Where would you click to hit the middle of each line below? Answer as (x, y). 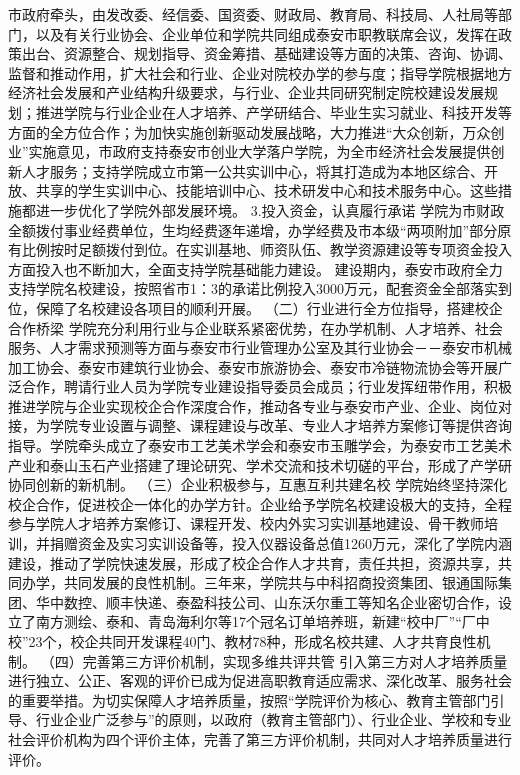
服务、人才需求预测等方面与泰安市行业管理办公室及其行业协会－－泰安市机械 (260, 347)
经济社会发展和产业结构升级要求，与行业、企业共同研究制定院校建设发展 (246, 92)
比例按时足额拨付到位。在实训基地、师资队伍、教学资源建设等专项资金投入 (266, 249)
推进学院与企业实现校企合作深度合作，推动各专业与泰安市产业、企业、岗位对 (260, 405)
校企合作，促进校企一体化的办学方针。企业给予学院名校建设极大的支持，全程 (260, 503)
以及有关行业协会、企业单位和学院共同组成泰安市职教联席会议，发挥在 (266, 33)
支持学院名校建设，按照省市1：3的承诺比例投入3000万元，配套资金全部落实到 (260, 288)
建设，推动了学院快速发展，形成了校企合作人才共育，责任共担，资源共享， (253, 562)
